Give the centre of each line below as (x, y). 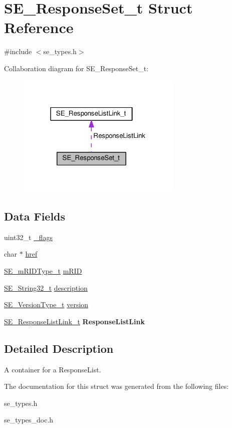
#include (18, 51)
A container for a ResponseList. (53, 369)
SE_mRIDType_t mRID (43, 271)
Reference (39, 27)
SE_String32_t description (46, 287)
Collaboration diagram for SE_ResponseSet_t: (76, 68)
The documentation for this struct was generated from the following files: (117, 386)
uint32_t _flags (28, 237)
